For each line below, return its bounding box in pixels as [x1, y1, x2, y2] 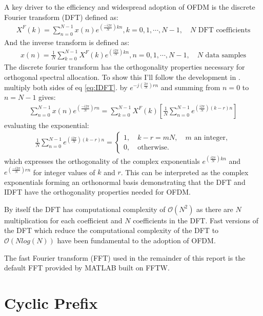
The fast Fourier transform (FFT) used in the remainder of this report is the [4, 252, 246, 263]
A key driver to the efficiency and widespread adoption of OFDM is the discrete [4, 2, 255, 12]
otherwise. [137, 143, 169, 151]
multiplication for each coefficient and [4, 215, 123, 225]
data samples [205, 51, 247, 59]
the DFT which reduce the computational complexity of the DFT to [4, 225, 219, 236]
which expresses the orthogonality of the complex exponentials [4, 155, 200, 166]
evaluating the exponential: [4, 119, 89, 130]
